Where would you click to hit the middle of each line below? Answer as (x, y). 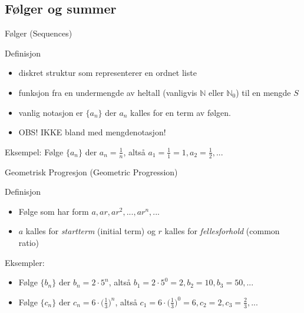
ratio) (29, 242)
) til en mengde (263, 92)
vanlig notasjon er (51, 112)
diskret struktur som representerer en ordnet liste (108, 73)
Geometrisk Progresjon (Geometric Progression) (91, 172)
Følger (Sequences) (39, 33)
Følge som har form (54, 211)
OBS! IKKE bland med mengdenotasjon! (92, 132)
